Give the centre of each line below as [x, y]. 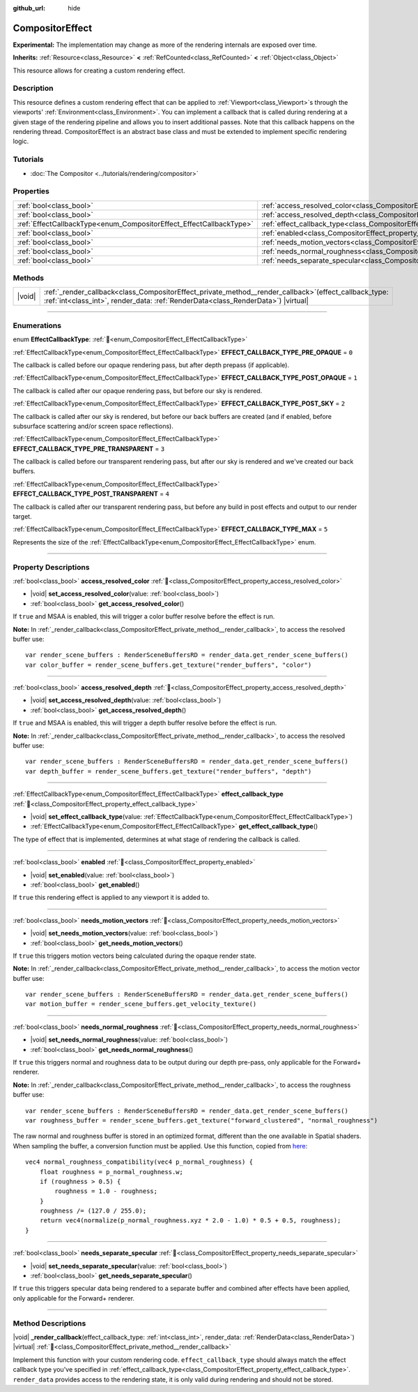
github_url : [29, 8]
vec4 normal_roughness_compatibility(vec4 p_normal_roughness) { [139, 1162]
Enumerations [37, 325]
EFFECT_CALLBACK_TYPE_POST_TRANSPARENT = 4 [91, 494]
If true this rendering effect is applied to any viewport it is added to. [111, 898]
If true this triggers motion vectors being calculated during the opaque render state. [135, 956]
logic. [21, 141]
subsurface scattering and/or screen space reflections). [93, 426]
